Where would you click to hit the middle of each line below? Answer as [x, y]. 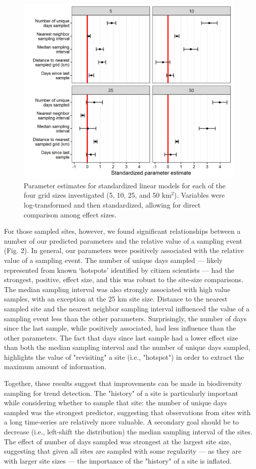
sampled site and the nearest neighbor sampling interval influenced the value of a [127, 308]
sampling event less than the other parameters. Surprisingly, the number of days [126, 318]
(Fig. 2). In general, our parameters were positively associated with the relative [124, 250]
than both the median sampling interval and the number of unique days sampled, [127, 347]
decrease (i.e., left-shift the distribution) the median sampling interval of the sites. [128, 432]
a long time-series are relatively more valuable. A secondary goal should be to [122, 422]
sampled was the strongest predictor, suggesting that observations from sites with [128, 412]
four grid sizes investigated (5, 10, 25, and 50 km [98, 195]
